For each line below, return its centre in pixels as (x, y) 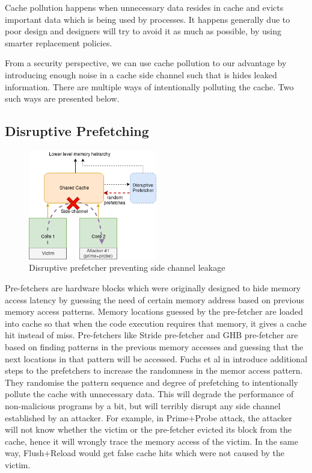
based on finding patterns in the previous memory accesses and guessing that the (154, 347)
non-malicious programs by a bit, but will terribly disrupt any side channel (143, 405)
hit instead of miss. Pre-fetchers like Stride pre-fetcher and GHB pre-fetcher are (151, 335)
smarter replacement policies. (59, 42)
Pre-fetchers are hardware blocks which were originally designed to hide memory (153, 288)
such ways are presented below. (62, 98)
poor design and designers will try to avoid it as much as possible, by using (143, 31)
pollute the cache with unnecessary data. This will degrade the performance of (149, 394)
